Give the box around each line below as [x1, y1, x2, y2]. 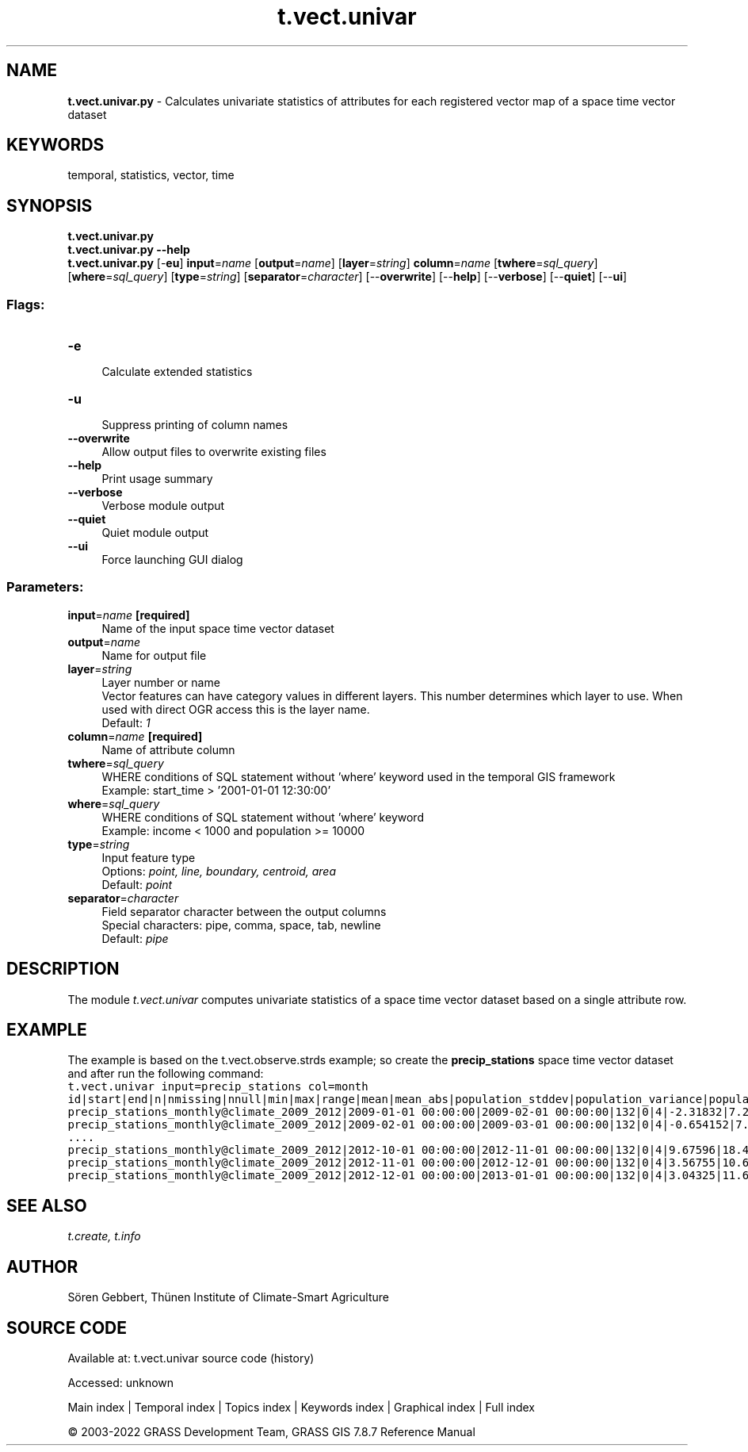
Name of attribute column [101, 742, 235, 757]
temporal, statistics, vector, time [67, 168, 235, 182]
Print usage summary [101, 472, 213, 486]
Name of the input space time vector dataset [101, 621, 334, 635]
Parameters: [6, 579, 84, 596]
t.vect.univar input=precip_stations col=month [67, 1080, 368, 1094]
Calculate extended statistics [101, 365, 253, 379]
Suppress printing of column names [101, 418, 288, 432]
